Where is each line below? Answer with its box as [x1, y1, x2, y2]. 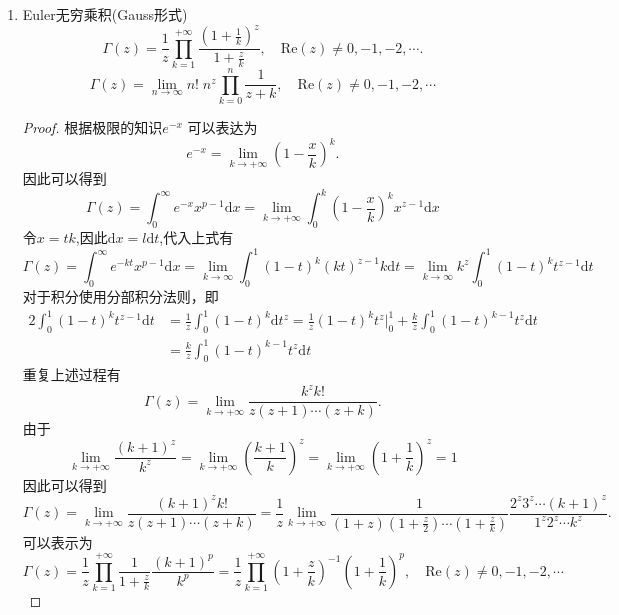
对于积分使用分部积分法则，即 [22, 286, 219, 307]
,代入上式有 [159, 227, 234, 248]
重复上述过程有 [22, 364, 121, 385]
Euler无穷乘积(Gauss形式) [22, 4, 188, 24]
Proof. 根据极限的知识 [22, 116, 163, 137]
